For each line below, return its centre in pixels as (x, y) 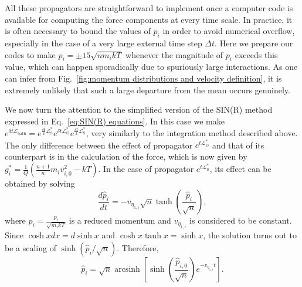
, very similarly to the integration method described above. (192, 132)
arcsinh (127, 269)
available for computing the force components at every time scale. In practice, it (149, 19)
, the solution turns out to (250, 235)
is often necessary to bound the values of (78, 31)
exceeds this (256, 54)
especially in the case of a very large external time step (104, 43)
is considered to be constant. (241, 220)
